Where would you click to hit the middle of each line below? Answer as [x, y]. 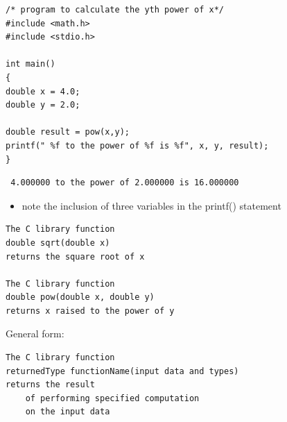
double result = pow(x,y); [68, 132]
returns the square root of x [75, 256]
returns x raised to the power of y [90, 311]
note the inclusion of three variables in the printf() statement [151, 205]
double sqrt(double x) [58, 243]
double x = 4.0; [43, 91]
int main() [31, 64]
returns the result [50, 385]
